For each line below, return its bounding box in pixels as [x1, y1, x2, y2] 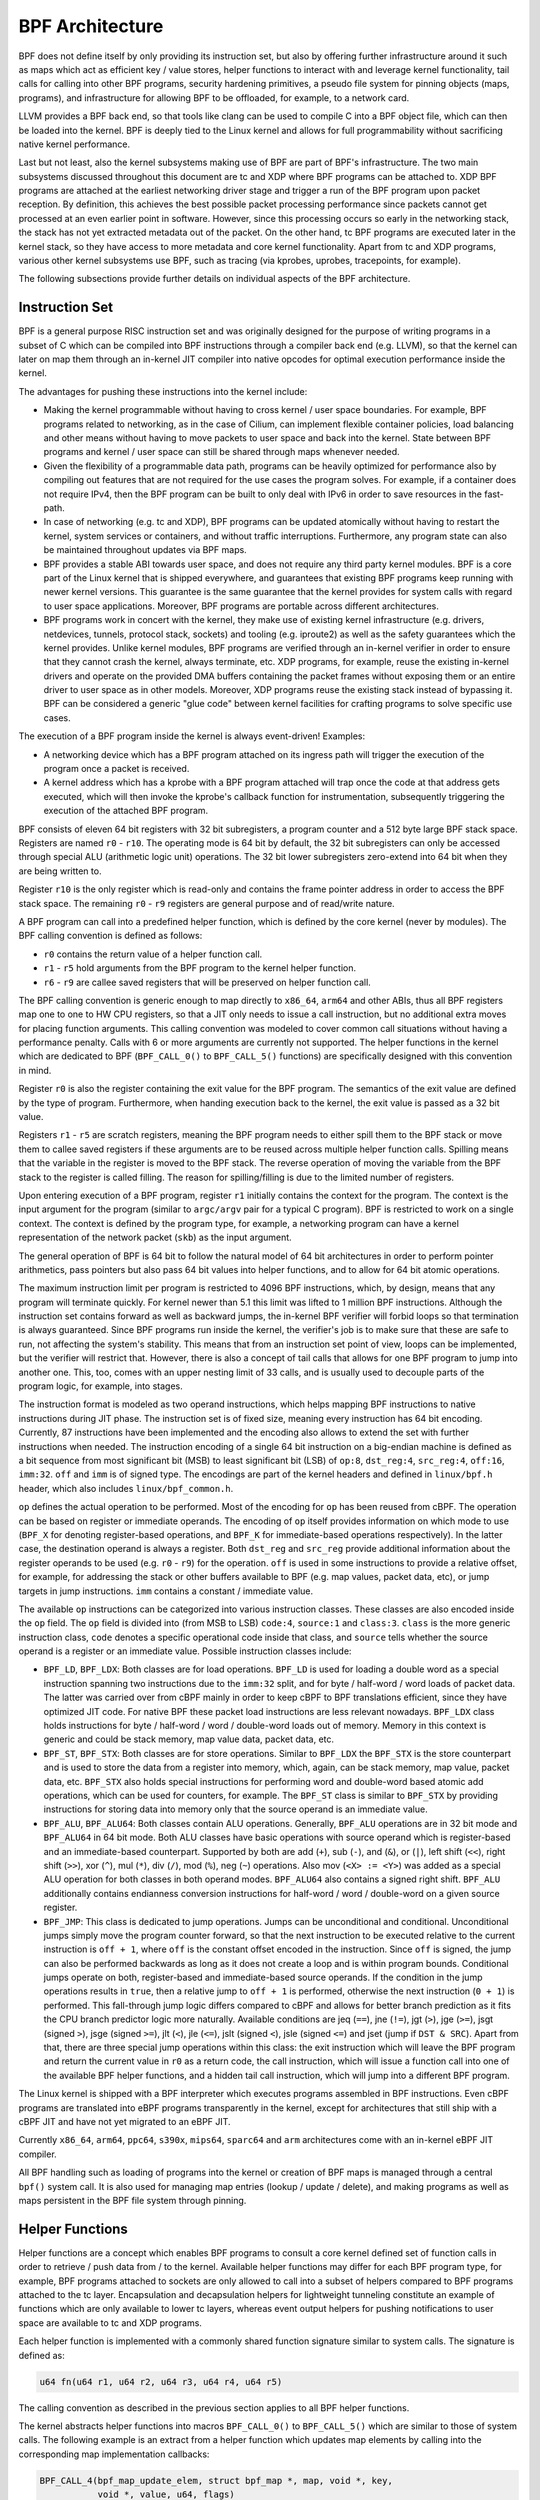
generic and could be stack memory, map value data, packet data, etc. [43, 1733, 335, 1745]
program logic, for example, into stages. [18, 1380, 184, 1392]
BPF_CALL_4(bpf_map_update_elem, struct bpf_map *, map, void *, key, [39, 2475, 394, 2486]
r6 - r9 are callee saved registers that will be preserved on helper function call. [43, 976, 372, 988]
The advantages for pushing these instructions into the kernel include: [18, 385, 308, 397]
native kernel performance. [18, 138, 131, 150]
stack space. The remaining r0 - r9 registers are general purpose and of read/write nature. [18, 897, 395, 909]
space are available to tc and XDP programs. [18, 2316, 202, 2329]
